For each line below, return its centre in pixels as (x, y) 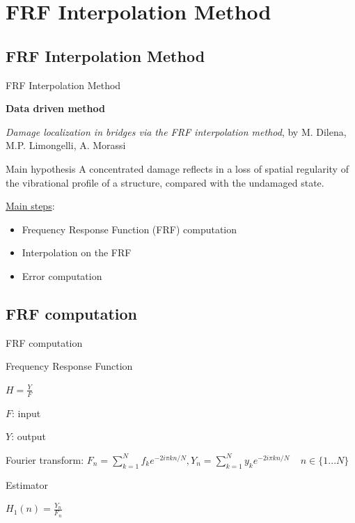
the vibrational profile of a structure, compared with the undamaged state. (165, 182)
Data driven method (55, 108)
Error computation (62, 275)
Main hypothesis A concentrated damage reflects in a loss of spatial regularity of (177, 168)
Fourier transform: (45, 459)
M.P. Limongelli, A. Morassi (66, 145)
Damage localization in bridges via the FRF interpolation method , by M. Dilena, (176, 131)
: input (26, 413)
